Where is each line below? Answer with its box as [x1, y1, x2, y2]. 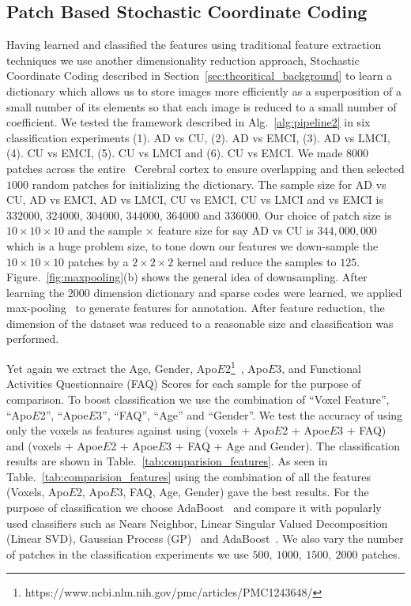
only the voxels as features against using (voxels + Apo [6, 422, 274, 439]
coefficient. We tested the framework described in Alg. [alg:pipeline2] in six [6, 114, 371, 130]
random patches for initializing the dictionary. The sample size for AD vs [32, 175, 386, 192]
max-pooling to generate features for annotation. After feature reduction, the [6, 299, 385, 316]
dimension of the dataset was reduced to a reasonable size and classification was [6, 314, 394, 331]
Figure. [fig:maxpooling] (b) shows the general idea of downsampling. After [6, 269, 368, 285]
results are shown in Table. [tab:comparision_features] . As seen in [6, 453, 328, 469]
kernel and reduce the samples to [176, 253, 337, 269]
